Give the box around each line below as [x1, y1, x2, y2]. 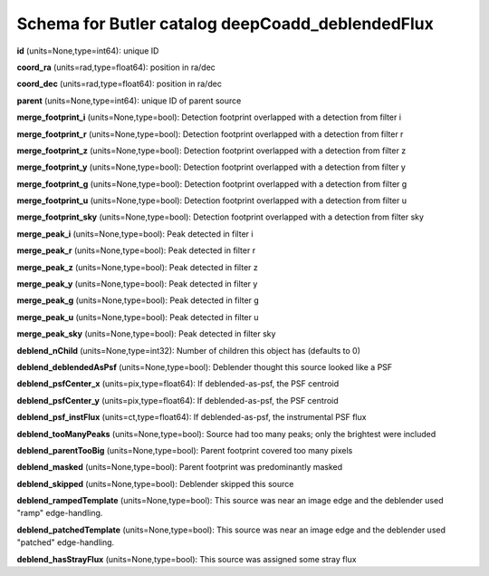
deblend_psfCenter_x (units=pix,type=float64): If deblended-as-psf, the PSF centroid [16, 378, 340, 389]
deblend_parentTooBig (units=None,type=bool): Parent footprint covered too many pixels [16, 444, 353, 455]
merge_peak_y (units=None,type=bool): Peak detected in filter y [16, 278, 258, 289]
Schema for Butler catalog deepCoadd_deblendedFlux [16, 14, 434, 34]
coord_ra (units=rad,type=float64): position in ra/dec [16, 62, 216, 73]
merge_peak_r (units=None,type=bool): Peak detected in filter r [16, 245, 256, 256]
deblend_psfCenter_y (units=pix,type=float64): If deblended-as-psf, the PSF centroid [16, 395, 339, 405]
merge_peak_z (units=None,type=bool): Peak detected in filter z [16, 261, 258, 272]
